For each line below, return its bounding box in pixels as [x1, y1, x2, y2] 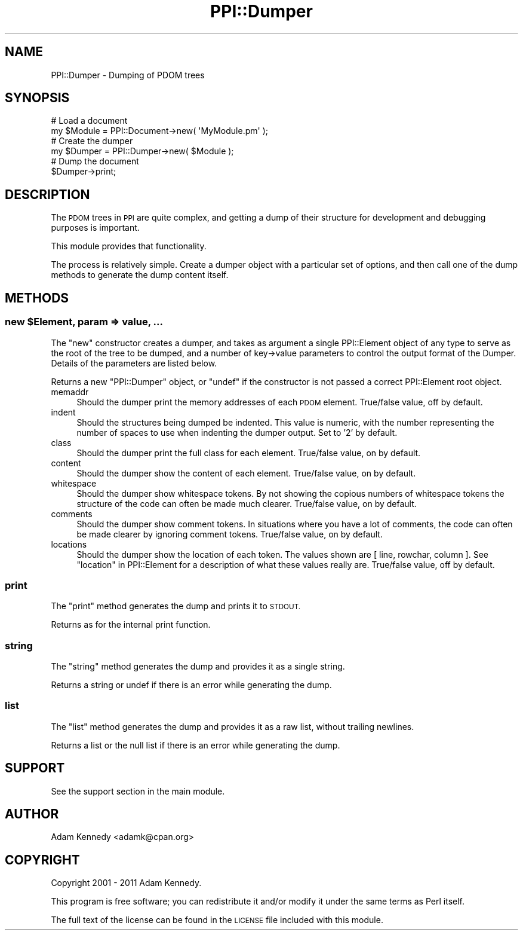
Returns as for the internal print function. [51, 619, 211, 630]
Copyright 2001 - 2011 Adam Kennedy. [51, 878, 202, 888]
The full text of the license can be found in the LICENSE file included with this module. [51, 915, 383, 925]
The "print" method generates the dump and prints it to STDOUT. [51, 601, 301, 612]
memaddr [51, 386, 89, 397]
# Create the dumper [51, 136, 133, 146]
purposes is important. [51, 222, 140, 233]
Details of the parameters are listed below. [51, 357, 217, 368]
